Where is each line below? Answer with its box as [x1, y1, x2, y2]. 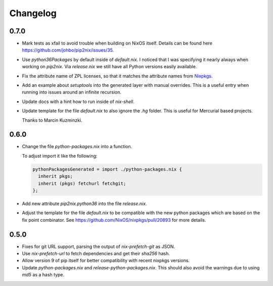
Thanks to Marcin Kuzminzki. [22, 117, 83, 123]
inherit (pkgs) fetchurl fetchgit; [38, 180, 126, 186]
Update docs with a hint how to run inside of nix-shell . [22, 99, 135, 105]
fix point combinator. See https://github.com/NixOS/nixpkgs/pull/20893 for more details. [22, 217, 206, 223]
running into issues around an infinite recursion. [22, 89, 121, 96]
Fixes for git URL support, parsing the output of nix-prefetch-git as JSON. [22, 243, 175, 250]
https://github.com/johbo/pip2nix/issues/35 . [22, 47, 114, 53]
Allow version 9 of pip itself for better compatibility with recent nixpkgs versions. [22, 258, 190, 264]
